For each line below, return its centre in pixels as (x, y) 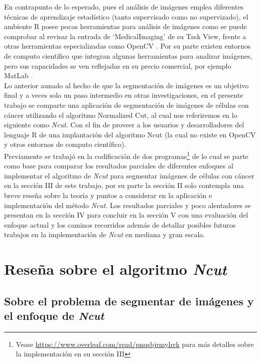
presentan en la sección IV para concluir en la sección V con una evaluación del (126, 215)
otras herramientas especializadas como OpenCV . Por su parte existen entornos (127, 46)
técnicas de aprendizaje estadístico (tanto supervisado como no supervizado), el (126, 16)
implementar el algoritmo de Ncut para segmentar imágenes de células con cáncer (129, 175)
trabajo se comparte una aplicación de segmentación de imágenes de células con (126, 105)
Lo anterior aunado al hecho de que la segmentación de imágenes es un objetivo (126, 85)
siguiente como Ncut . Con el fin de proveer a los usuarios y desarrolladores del (124, 125)
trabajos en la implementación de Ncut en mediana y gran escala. (105, 234)
